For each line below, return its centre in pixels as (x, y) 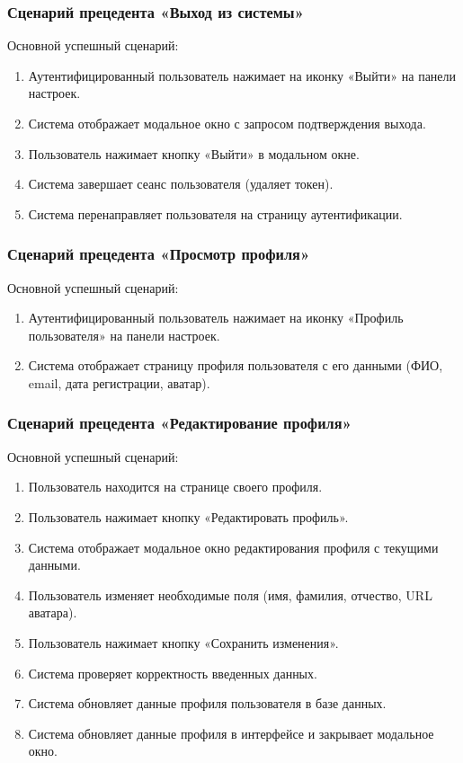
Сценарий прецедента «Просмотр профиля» (159, 254)
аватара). (53, 612)
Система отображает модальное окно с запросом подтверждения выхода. (227, 123)
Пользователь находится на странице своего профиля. (175, 487)
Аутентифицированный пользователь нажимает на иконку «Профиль (216, 318)
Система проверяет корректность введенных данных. (173, 673)
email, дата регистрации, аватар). (119, 382)
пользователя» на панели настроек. (124, 335)
